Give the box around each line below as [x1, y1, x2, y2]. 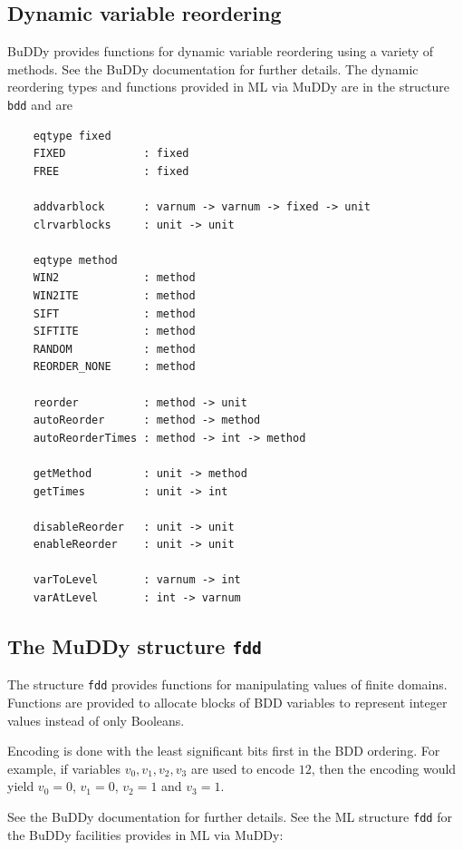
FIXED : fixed [33, 147, 189, 161]
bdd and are [7, 94, 73, 113]
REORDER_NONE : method [33, 360, 196, 374]
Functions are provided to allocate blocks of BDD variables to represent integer [7, 693, 448, 712]
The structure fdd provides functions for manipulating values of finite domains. [7, 675, 448, 694]
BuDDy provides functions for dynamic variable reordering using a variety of [7, 42, 434, 61]
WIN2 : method [33, 271, 196, 285]
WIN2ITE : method [33, 288, 196, 302]
